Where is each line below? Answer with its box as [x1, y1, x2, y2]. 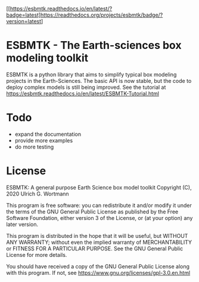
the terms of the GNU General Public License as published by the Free [6, 208, 179, 215]
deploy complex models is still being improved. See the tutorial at [6, 83, 166, 91]
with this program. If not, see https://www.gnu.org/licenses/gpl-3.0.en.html [6, 269, 191, 276]
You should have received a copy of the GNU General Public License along [6, 262, 189, 270]
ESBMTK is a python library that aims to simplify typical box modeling [6, 71, 177, 78]
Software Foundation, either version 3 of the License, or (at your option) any [6, 214, 193, 221]
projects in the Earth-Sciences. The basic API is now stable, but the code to [6, 77, 192, 84]
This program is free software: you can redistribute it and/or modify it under [6, 202, 192, 209]
